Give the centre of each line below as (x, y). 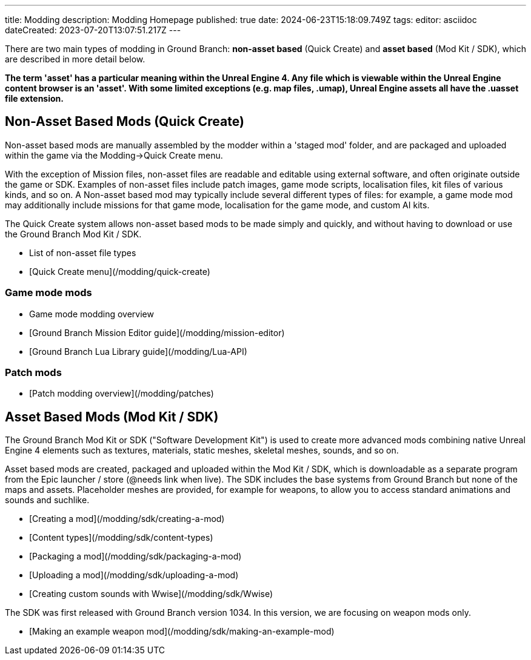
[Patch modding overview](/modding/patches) (122, 394)
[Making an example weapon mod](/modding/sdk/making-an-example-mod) (182, 632)
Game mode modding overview (92, 314)
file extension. (34, 98)
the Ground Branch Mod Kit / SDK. (73, 234)
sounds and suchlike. (47, 500)
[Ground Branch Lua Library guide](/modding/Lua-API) (138, 351)
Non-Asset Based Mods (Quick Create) (125, 122)
